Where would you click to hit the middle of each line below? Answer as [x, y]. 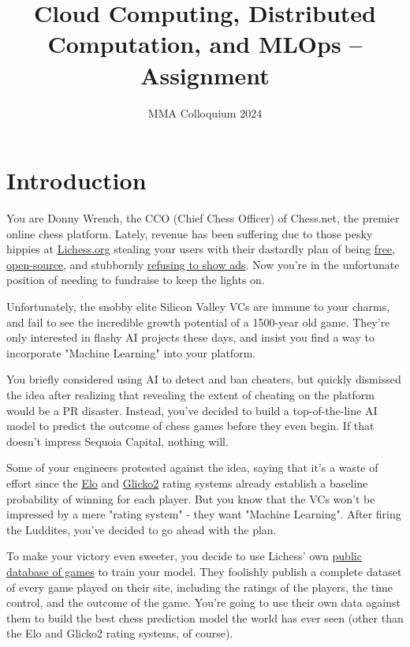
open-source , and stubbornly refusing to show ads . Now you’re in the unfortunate [203, 264]
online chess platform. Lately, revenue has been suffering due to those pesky [190, 233]
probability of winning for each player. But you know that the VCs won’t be [191, 498]
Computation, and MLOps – [205, 44]
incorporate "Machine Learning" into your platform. [131, 352]
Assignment [205, 75]
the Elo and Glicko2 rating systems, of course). [120, 633]
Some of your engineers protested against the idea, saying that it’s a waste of [192, 467]
